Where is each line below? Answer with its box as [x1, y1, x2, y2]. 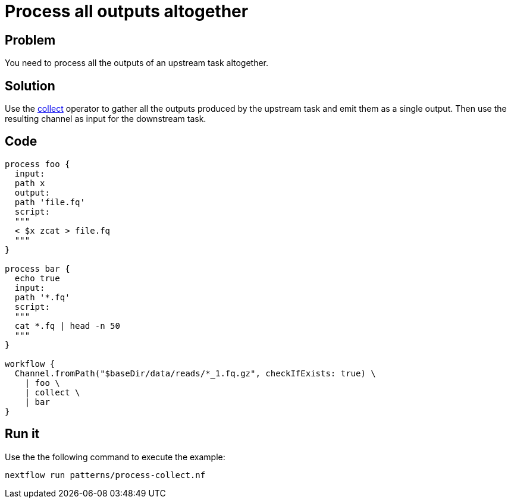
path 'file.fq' [14, 197, 85, 207]
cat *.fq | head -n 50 [14, 320, 120, 331]
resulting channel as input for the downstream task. [5, 114, 206, 124]
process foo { [5, 159, 70, 169]
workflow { [5, 359, 55, 369]
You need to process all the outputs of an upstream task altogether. [5, 58, 269, 68]
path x [14, 178, 45, 188]
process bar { [5, 263, 70, 273]
